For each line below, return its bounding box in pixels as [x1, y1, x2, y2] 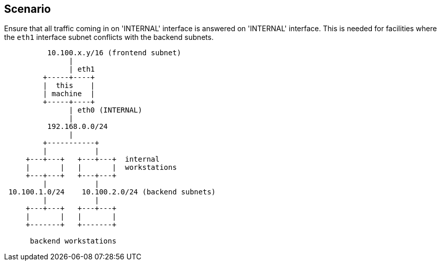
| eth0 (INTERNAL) [69, 106, 142, 115]
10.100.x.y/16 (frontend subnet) [47, 49, 181, 57]
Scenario [4, 3, 51, 15]
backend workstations [30, 237, 117, 246]
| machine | [43, 90, 95, 98]
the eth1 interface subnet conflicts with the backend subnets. [4, 33, 214, 42]
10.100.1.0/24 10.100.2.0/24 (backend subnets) [8, 188, 216, 196]
